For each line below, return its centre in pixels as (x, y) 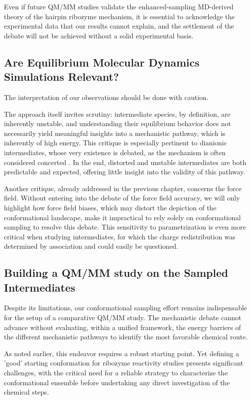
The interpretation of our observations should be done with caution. (106, 97)
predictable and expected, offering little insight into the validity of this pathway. (125, 172)
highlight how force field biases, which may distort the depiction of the (110, 207)
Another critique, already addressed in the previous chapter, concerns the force (123, 188)
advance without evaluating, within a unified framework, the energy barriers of (123, 327)
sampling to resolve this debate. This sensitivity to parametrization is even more (125, 227)
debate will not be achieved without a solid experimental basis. (99, 35)
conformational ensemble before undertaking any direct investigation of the (117, 382)
